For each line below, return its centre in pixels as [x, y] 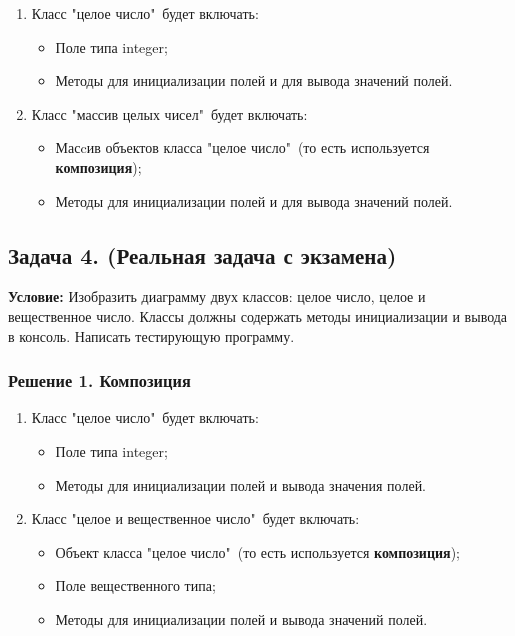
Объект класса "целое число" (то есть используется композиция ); [257, 551]
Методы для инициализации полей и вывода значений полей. [241, 618]
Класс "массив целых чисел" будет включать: [169, 113]
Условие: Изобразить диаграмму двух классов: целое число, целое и [217, 296]
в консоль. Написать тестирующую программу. [151, 335]
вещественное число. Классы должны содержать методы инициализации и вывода [258, 315]
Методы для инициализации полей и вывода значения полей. [241, 484]
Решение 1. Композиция [99, 380]
